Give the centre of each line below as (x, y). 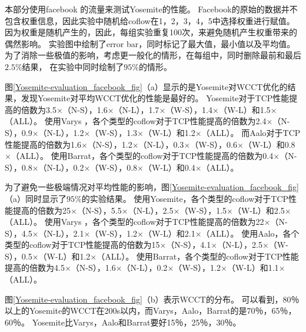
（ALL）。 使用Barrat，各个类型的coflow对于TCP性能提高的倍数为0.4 (142, 156)
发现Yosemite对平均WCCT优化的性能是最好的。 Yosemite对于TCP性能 (155, 98)
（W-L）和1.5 (245, 109)
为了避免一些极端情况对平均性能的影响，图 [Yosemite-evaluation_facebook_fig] (152, 187)
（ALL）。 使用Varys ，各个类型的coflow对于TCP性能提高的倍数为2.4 (136, 121)
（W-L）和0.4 (169, 167)
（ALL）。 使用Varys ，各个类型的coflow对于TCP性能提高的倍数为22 (134, 222)
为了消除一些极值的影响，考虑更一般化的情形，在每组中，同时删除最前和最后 (153, 55)
